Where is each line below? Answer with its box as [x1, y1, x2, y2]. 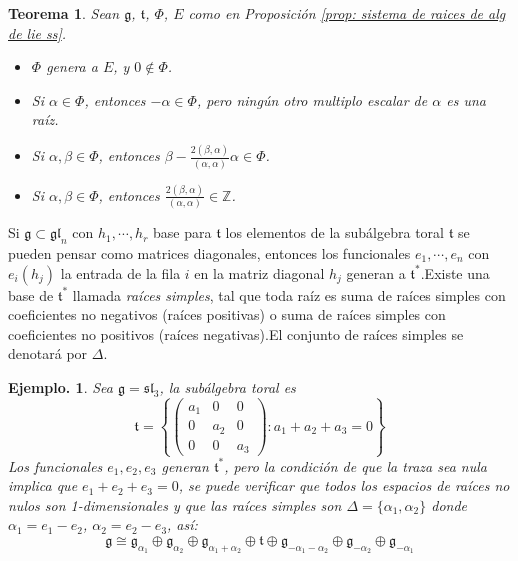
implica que [8, 475, 78, 496]
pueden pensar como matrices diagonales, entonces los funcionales [8, 243, 411, 264]
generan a [346, 262, 406, 283]
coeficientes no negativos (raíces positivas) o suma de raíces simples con [8, 304, 446, 325]
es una [446, 89, 486, 110]
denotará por [8, 343, 88, 364]
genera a [46, 56, 98, 77]
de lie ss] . [8, 22, 67, 43]
